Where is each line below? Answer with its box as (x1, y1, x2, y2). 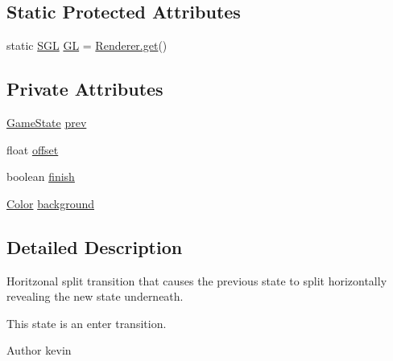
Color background (6, 195, 95, 211)
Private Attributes (6, 76, 163, 101)
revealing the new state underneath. (6, 288, 184, 305)
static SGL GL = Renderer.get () (6, 37, 168, 54)
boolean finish (6, 168, 75, 185)
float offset (6, 141, 59, 158)
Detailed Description (6, 234, 183, 259)
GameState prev (6, 114, 87, 130)
